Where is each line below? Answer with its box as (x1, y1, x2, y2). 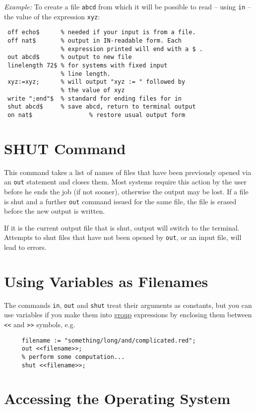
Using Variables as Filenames (4, 271, 208, 291)
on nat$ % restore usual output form (7, 111, 186, 118)
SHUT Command (4, 138, 126, 158)
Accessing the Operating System (4, 388, 231, 409)
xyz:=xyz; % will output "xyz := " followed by (7, 78, 186, 86)
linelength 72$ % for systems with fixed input (7, 61, 168, 69)
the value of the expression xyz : (4, 11, 100, 21)
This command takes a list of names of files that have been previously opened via (4, 167, 252, 177)
